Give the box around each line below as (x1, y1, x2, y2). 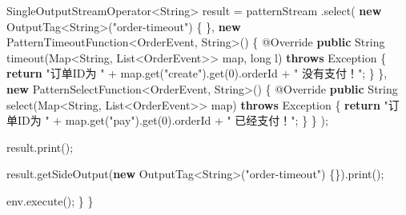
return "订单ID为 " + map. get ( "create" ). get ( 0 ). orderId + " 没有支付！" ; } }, (6, 65, 388, 82)
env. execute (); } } (6, 192, 94, 209)
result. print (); (6, 138, 74, 155)
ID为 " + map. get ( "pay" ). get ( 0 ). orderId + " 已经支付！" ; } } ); (17, 112, 328, 129)
